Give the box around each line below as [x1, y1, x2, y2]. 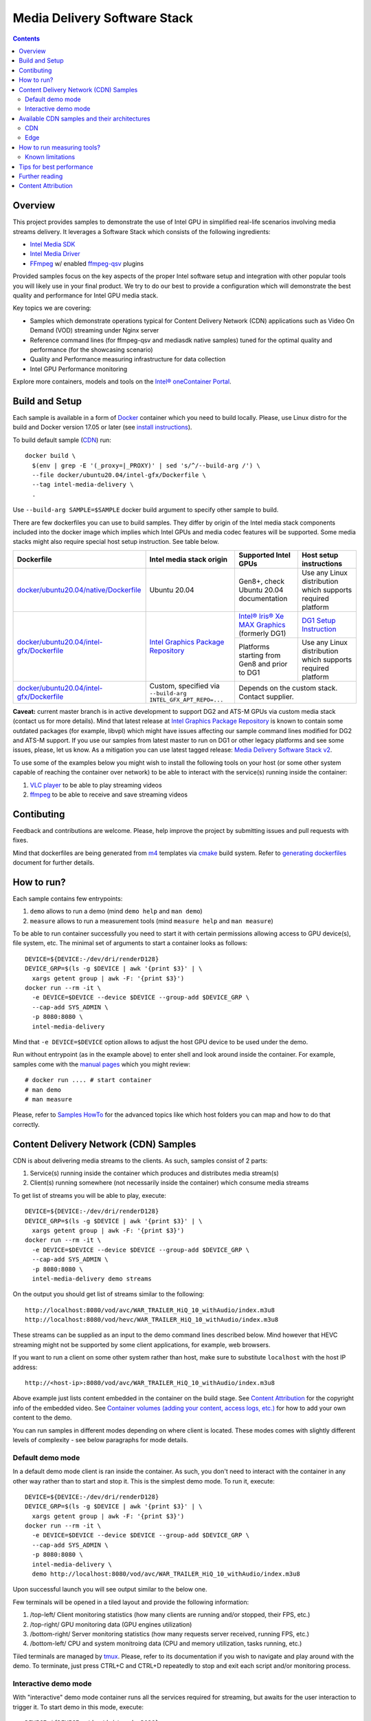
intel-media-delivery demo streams [32, 1274, 153, 1282]
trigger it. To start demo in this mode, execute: [12, 1702, 144, 1711]
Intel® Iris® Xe [238, 611, 284, 621]
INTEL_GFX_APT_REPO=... [149, 696, 224, 704]
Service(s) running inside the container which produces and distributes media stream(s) [30, 1169, 280, 1177]
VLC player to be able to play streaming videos [30, 781, 162, 789]
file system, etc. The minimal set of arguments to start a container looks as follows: [12, 939, 248, 947]
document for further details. [12, 858, 95, 867]
